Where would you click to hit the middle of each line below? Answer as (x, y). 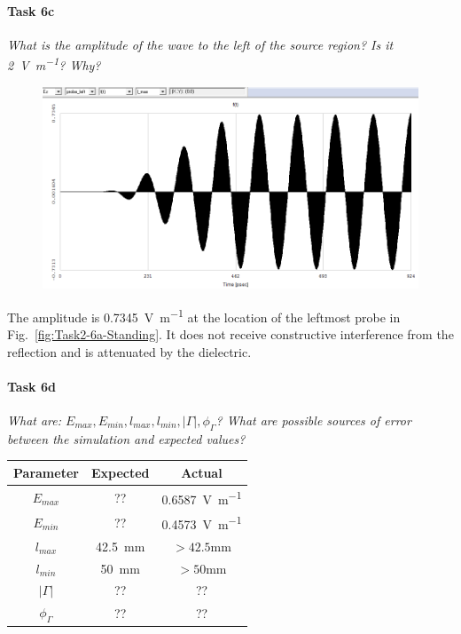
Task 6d (31, 386)
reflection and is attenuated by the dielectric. (129, 351)
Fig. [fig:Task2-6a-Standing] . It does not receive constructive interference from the (230, 333)
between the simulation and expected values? (126, 438)
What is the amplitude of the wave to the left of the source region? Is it (200, 44)
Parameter (46, 472)
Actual (202, 472)
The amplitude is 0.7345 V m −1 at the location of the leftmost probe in (204, 315)
